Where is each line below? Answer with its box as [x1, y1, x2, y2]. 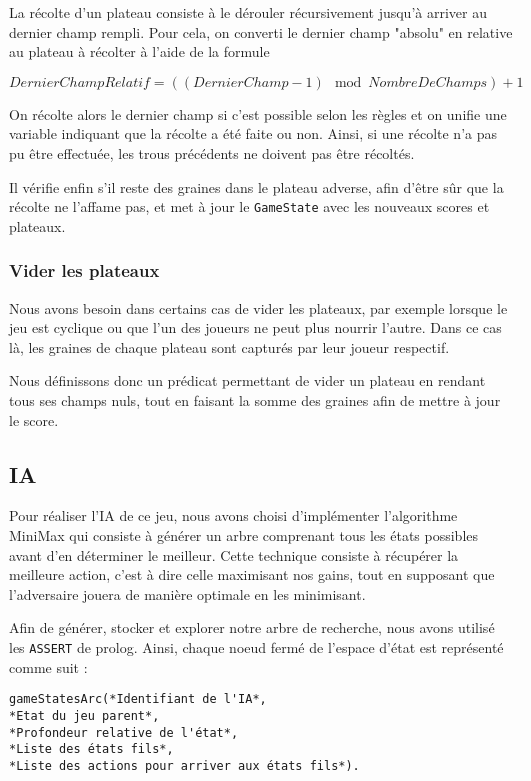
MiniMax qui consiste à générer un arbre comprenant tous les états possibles [9, 524, 479, 545]
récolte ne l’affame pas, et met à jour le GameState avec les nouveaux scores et [9, 196, 490, 217]
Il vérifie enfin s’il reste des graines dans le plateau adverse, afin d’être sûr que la [9, 176, 504, 197]
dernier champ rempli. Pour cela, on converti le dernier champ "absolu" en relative [9, 21, 513, 42]
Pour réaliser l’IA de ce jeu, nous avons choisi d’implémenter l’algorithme [9, 505, 458, 526]
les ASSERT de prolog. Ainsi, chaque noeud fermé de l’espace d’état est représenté [9, 636, 504, 657]
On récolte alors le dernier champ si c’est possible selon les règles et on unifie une [9, 103, 507, 124]
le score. [9, 409, 59, 430]
